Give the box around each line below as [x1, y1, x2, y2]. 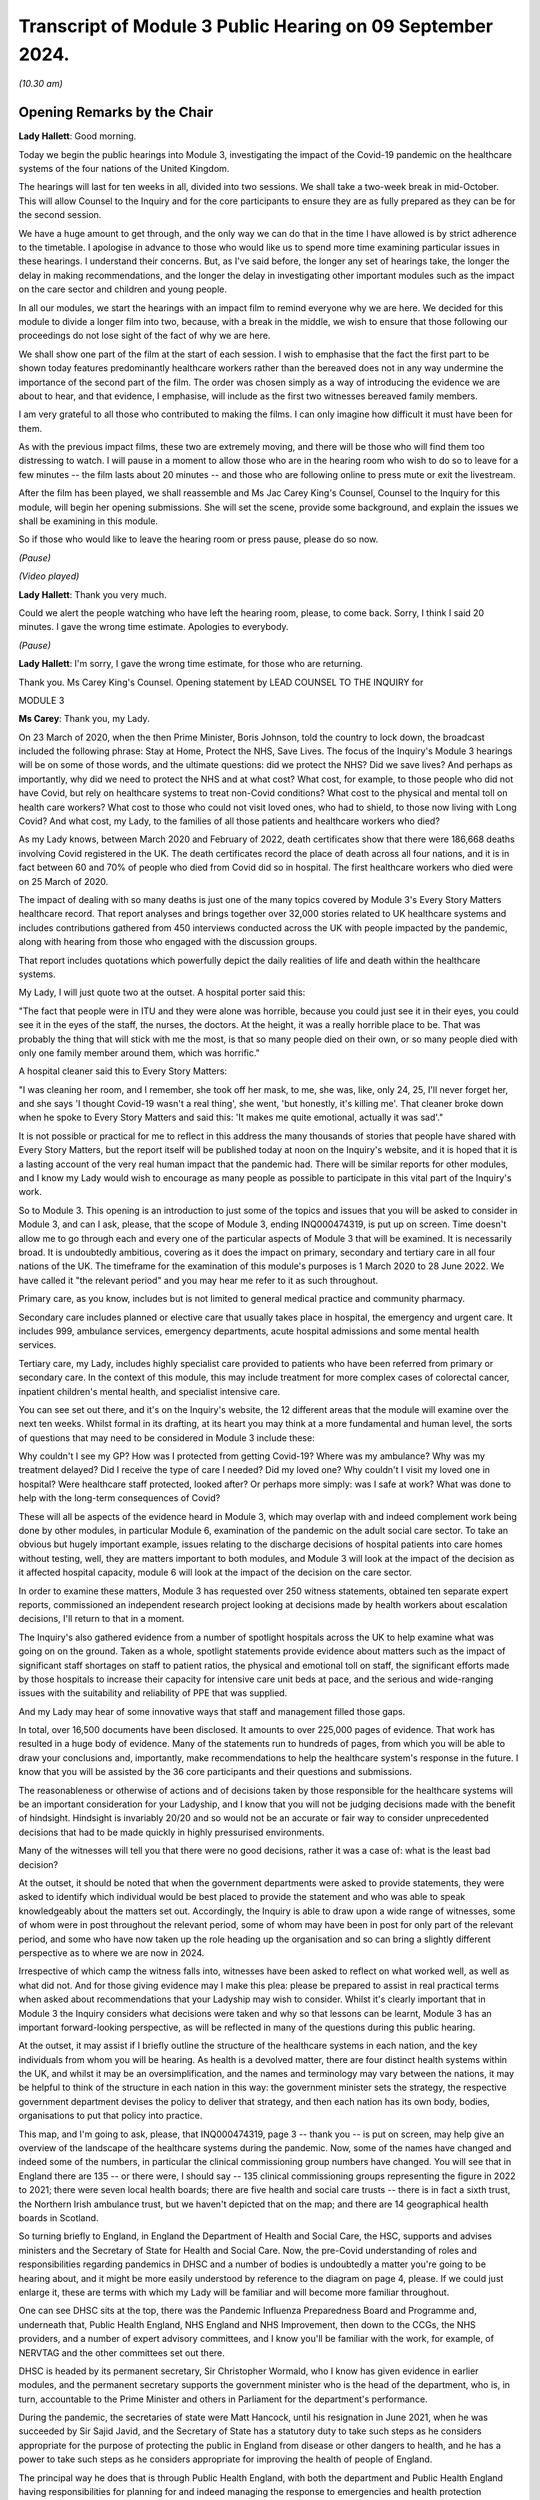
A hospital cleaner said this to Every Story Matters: [18, 1065, 228, 1077]
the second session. [18, 209, 102, 221]
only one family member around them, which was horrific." [18, 1046, 260, 1059]
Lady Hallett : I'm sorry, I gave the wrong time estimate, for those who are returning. [18, 658, 364, 670]
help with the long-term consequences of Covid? [18, 1492, 221, 1504]
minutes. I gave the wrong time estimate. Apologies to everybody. [18, 621, 289, 633]
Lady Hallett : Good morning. [18, 130, 137, 142]
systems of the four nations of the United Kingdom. [18, 163, 230, 175]
